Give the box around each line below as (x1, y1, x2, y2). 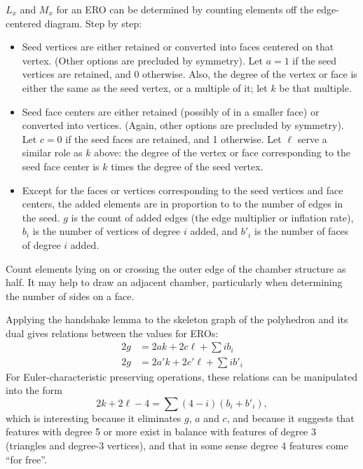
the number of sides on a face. (6, 288, 135, 303)
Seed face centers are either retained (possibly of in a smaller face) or (22, 104, 320, 118)
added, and (190, 224, 238, 238)
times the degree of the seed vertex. (111, 158, 263, 173)
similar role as (22, 145, 83, 160)
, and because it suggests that (226, 410, 355, 425)
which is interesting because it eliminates (6, 410, 181, 425)
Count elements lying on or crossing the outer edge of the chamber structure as (6, 261, 346, 276)
